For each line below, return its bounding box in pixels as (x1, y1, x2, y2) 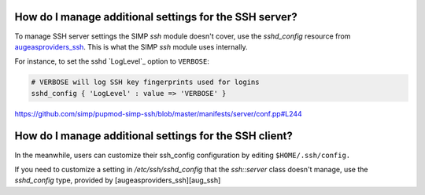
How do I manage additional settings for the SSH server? (14, 10, 298, 24)
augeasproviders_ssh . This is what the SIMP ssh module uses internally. (14, 42, 248, 51)
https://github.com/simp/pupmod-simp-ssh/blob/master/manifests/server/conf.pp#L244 (14, 109, 302, 118)
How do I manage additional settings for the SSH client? (14, 130, 293, 143)
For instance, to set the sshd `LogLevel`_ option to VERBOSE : (14, 57, 210, 66)
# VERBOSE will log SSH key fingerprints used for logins (31, 78, 260, 86)
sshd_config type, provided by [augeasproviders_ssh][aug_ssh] (14, 175, 221, 185)
